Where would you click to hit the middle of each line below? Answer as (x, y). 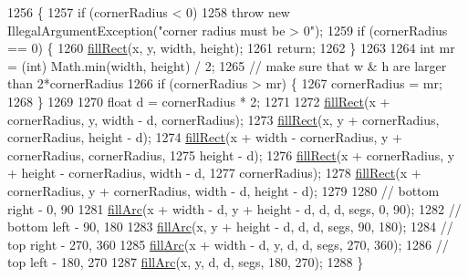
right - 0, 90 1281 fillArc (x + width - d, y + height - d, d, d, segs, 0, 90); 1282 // (234, 208)
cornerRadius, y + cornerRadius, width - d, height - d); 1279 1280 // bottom (224, 190)
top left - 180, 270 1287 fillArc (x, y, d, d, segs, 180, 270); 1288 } (186, 262)
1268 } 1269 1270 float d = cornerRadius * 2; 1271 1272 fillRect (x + (199, 101)
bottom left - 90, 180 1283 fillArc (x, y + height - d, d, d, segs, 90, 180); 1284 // (230, 227)
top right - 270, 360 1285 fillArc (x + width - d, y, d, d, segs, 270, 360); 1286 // (228, 244)
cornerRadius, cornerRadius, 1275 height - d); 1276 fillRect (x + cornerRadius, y (231, 154)
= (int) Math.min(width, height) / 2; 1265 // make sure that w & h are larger (227, 65)
